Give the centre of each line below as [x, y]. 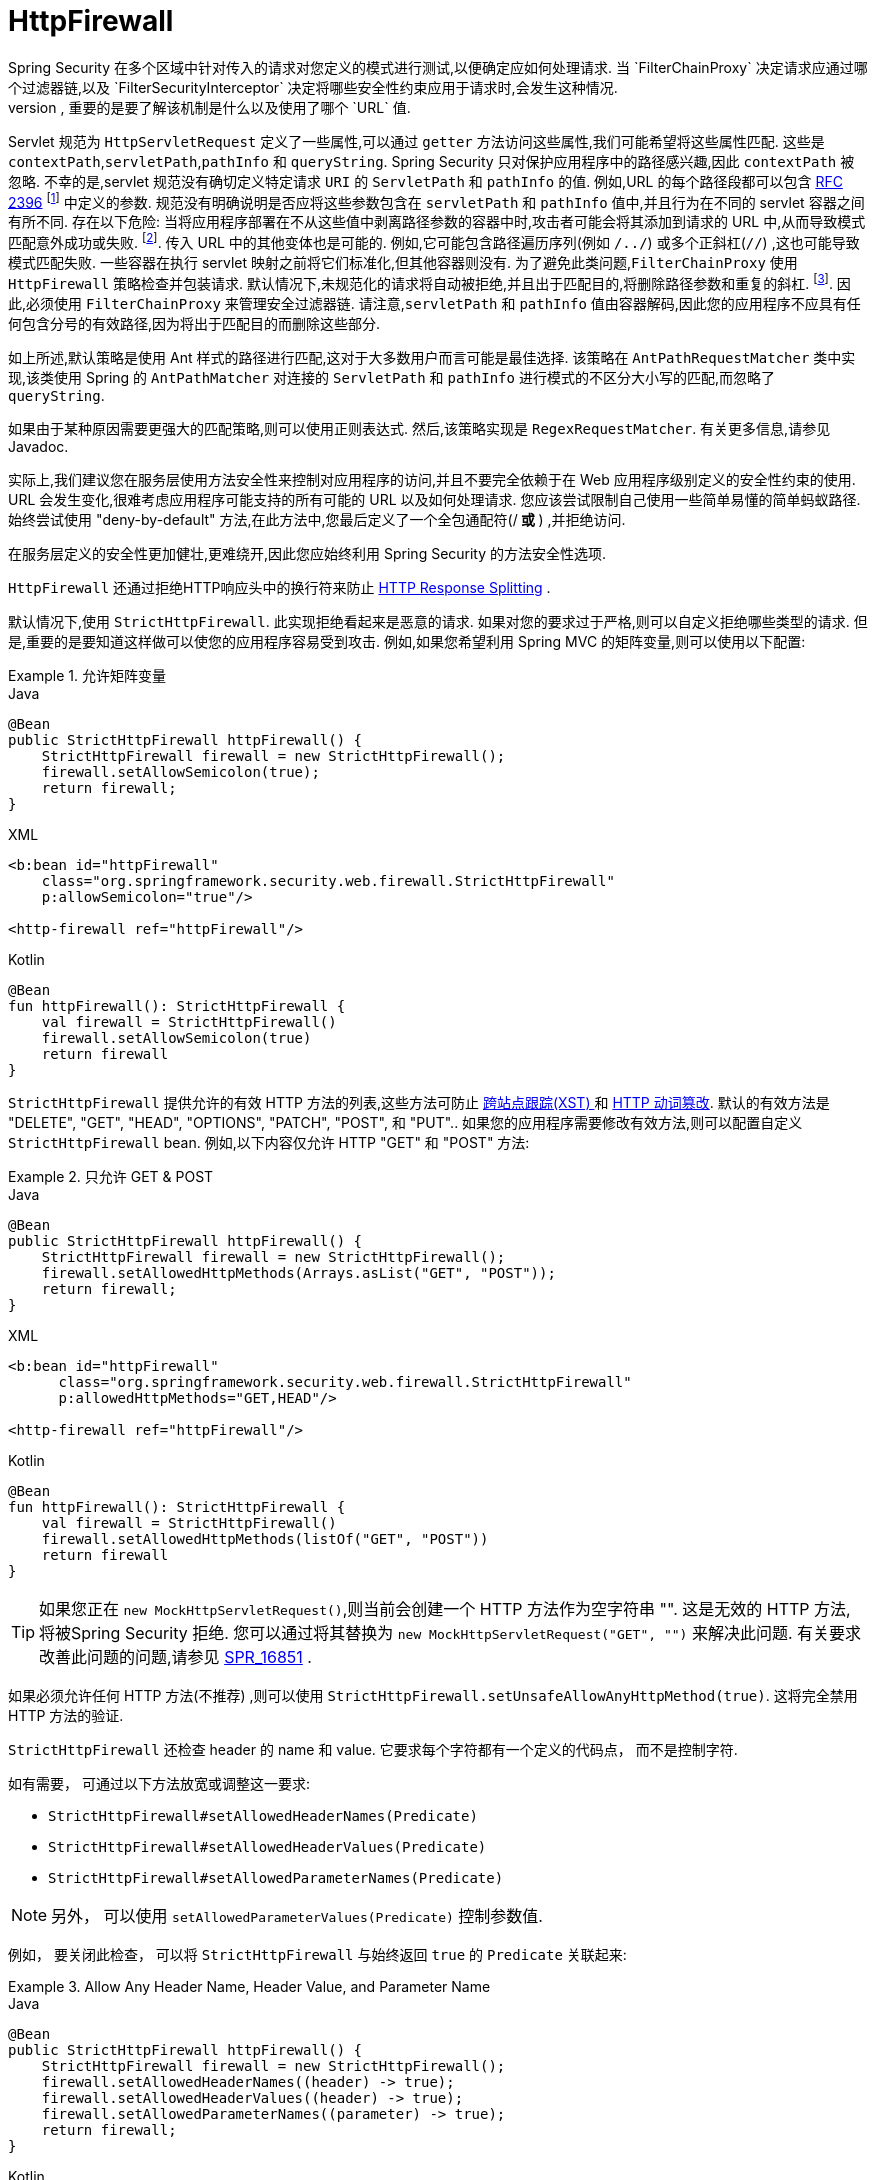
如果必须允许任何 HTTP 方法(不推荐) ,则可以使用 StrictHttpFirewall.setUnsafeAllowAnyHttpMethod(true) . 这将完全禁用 [433, 1695]
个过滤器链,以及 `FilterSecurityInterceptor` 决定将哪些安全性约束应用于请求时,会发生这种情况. [313, 87]
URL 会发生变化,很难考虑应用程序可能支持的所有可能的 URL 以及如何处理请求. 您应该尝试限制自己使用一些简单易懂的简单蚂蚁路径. [434, 499]
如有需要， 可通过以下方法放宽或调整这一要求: [159, 1783]
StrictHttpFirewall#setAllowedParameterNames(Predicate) [276, 1877]
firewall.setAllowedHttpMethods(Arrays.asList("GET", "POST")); [298, 1272]
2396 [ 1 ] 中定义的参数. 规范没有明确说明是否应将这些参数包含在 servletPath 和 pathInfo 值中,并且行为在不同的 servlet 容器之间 [436, 200]
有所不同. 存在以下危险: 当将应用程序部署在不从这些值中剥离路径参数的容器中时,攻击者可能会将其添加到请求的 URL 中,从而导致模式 [437, 222]
